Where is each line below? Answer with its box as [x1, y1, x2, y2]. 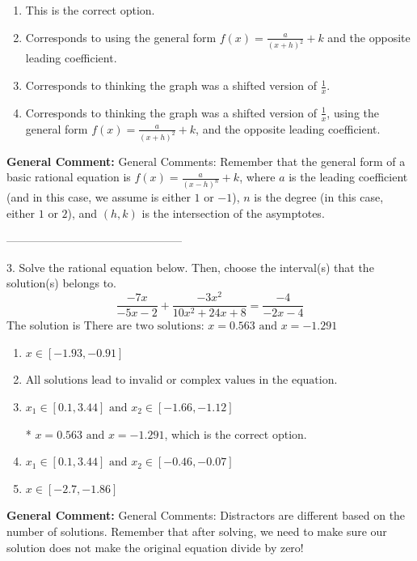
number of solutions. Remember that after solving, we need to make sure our [6, 522, 387, 539]
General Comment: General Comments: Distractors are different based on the [6, 507, 406, 524]
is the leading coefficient [289, 168, 408, 185]
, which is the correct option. [164, 425, 307, 442]
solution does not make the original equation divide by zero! [6, 538, 304, 555]
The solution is [6, 317, 81, 334]
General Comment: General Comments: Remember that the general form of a [6, 152, 406, 169]
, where [239, 168, 276, 185]
